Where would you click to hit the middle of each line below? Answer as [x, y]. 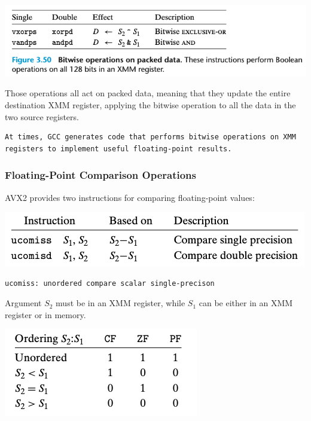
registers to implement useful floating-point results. [118, 149]
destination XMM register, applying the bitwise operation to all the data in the [150, 104]
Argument [23, 303]
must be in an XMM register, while [121, 303]
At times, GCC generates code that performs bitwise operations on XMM [150, 137]
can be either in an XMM [246, 303]
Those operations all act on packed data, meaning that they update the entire [148, 93]
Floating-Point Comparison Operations [100, 175]
